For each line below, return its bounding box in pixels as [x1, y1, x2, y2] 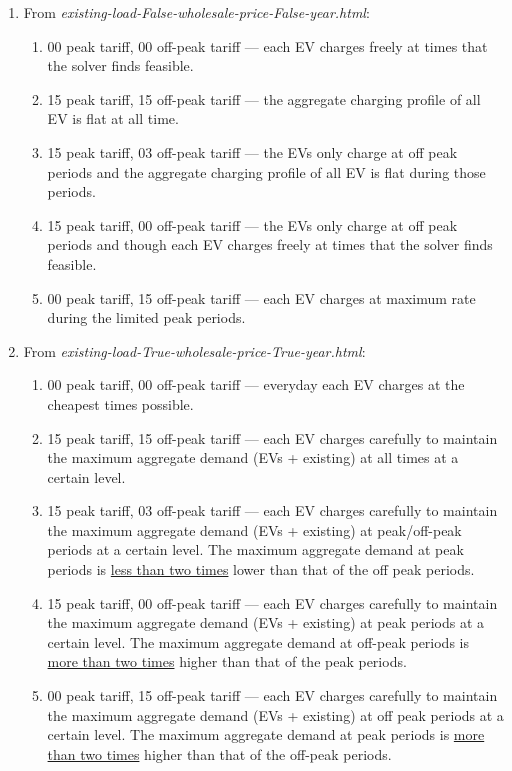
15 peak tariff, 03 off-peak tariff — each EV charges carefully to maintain [47, 500, 498, 521]
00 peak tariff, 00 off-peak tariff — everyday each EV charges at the [47, 374, 465, 395]
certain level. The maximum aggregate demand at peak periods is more [47, 724, 485, 745]
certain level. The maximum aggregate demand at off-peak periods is [47, 631, 469, 652]
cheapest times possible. [47, 393, 194, 414]
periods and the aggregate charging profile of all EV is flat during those [47, 161, 486, 182]
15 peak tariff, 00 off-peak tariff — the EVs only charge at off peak [47, 214, 458, 235]
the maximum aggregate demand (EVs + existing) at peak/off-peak [47, 519, 462, 540]
